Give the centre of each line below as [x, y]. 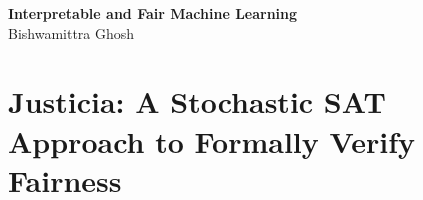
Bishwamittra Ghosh [71, 32]
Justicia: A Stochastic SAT [197, 101]
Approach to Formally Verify [211, 140]
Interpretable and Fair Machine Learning [153, 13]
